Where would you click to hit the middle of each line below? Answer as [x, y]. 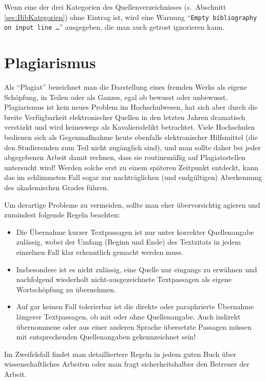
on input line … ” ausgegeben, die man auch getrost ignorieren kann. [114, 27]
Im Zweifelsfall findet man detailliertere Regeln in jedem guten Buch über [120, 354]
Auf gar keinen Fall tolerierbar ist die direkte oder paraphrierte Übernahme [135, 306]
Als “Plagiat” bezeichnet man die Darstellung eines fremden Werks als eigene [126, 87]
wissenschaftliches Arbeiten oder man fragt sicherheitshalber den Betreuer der [127, 364]
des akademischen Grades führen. [56, 187]
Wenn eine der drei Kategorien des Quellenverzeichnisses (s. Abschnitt [115, 7]
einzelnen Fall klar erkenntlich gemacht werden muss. [100, 252]
